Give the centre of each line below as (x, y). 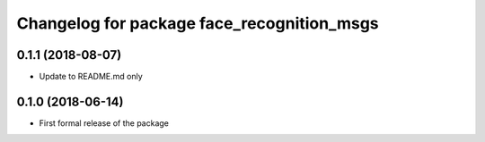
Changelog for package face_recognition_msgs (198, 23)
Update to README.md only (91, 77)
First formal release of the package (104, 123)
